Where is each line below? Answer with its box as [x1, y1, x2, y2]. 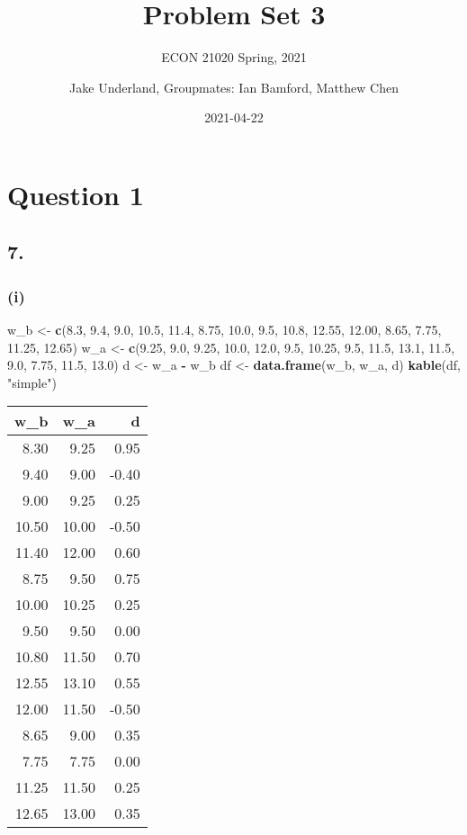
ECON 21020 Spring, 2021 [161, 48, 307, 67]
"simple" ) [7, 373, 57, 391]
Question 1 [7, 175, 144, 212]
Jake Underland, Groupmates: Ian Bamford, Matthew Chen [69, 77, 399, 96]
